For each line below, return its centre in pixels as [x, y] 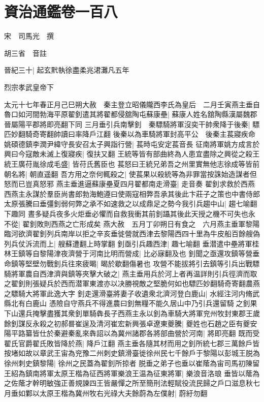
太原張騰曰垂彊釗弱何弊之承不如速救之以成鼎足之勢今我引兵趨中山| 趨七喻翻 [131, 204]
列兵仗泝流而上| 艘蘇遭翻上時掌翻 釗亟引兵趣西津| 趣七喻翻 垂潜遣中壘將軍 [128, 243]
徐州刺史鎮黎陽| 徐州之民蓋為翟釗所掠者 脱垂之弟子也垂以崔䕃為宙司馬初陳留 [132, 363]
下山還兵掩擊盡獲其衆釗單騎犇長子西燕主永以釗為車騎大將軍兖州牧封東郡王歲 [132, 313]
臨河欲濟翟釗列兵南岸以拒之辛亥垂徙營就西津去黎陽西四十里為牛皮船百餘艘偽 [132, 234]
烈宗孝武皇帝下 [29, 87]
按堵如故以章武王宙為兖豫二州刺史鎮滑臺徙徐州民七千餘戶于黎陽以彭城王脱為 [132, 353]
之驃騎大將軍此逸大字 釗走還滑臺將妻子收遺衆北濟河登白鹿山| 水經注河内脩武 [132, 293]
